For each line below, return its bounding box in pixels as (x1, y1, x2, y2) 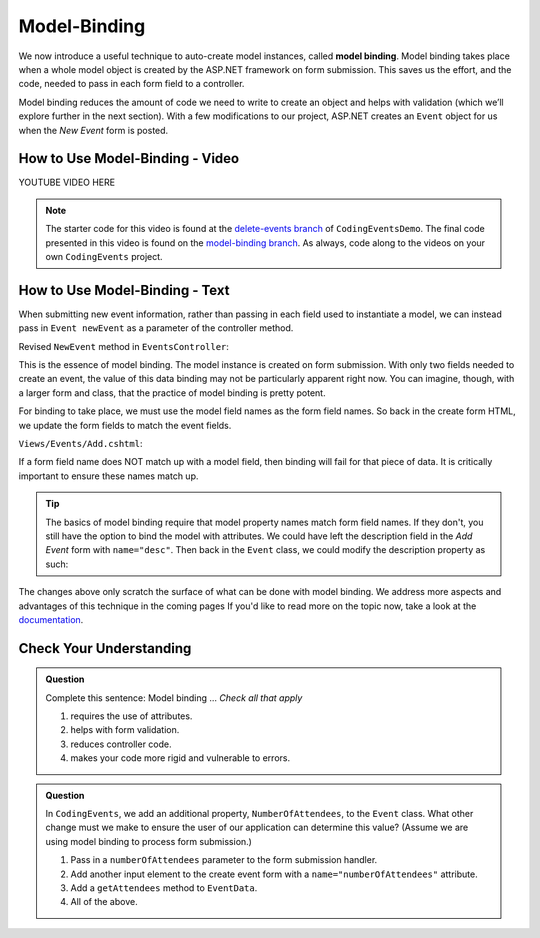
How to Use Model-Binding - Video (18, 150, 240, 167)
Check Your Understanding (18, 640, 192, 657)
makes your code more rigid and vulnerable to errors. (70, 752, 290, 764)
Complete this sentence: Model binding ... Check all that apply (45, 691, 303, 704)
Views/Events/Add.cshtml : (18, 438, 143, 449)
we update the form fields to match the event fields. (18, 419, 232, 431)
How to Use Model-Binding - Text (18, 281, 230, 299)
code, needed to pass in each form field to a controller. (18, 78, 245, 90)
